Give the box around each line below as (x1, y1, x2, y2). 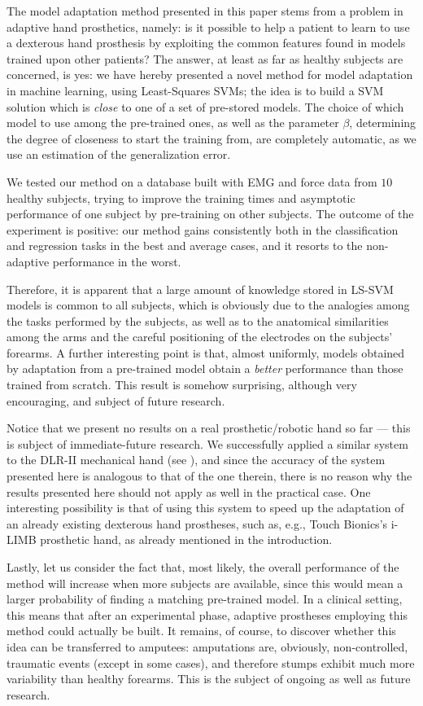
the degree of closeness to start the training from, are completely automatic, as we (7, 129, 416, 147)
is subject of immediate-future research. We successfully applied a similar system (7, 435, 408, 452)
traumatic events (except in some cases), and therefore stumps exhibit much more (7, 654, 415, 671)
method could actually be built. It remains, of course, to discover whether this (7, 622, 396, 639)
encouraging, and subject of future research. (7, 392, 225, 409)
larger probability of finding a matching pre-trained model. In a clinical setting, (7, 590, 403, 607)
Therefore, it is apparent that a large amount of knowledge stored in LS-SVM (7, 280, 394, 297)
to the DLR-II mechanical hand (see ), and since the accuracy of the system (7, 451, 386, 468)
